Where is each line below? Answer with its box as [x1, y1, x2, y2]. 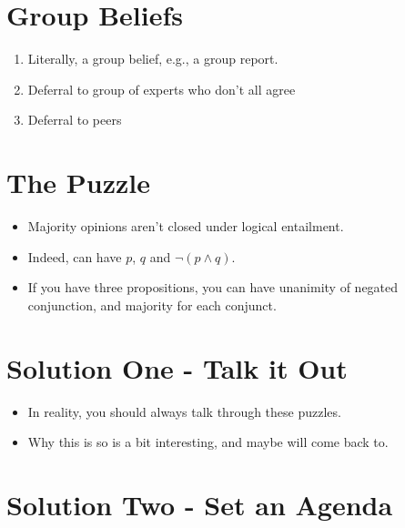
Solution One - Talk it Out [6, 349, 348, 386]
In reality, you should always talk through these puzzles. [27, 401, 341, 421]
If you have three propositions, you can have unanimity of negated [27, 278, 399, 297]
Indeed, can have [27, 247, 122, 266]
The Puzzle [6, 164, 150, 201]
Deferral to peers [27, 110, 122, 129]
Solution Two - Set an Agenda [6, 485, 393, 523]
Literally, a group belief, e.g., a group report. [27, 49, 278, 68]
